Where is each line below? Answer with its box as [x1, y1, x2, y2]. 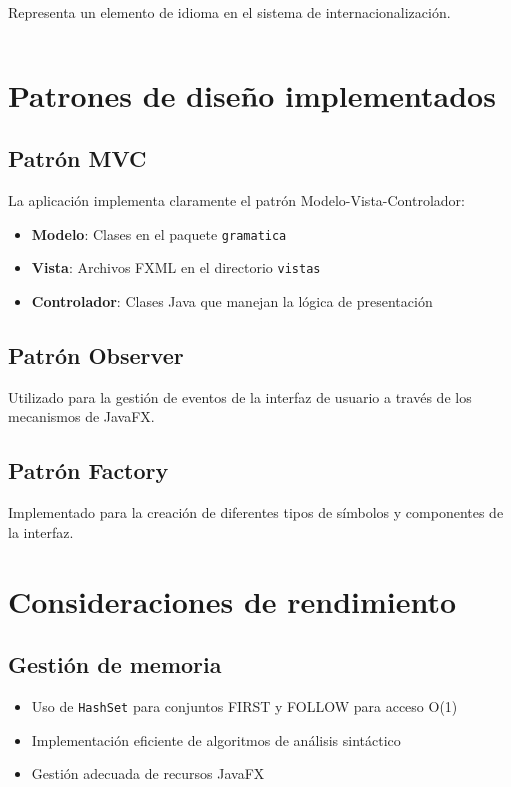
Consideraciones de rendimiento [8, 580, 457, 621]
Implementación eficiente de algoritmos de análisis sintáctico [31, 729, 401, 750]
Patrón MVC [8, 143, 147, 174]
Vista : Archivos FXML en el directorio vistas [31, 257, 321, 278]
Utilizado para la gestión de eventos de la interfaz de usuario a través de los [8, 386, 472, 407]
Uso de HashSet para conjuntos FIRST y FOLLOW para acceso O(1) [31, 696, 458, 717]
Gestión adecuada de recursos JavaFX [31, 763, 265, 784]
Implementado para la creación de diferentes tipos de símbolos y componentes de [8, 502, 504, 523]
